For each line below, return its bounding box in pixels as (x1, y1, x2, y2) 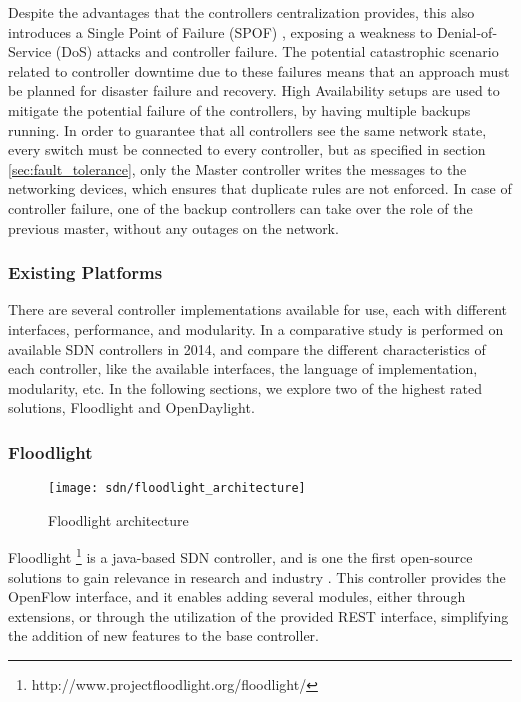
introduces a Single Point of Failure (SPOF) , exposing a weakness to (8, 21, 433, 42)
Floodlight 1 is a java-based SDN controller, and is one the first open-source (8, 544, 473, 568)
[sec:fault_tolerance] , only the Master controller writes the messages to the (8, 158, 467, 179)
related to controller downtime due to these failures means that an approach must (8, 60, 510, 81)
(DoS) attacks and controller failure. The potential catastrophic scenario (55, 41, 499, 62)
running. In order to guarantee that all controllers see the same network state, (8, 119, 487, 140)
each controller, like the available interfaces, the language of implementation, (8, 358, 478, 379)
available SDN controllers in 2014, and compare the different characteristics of (8, 338, 486, 359)
